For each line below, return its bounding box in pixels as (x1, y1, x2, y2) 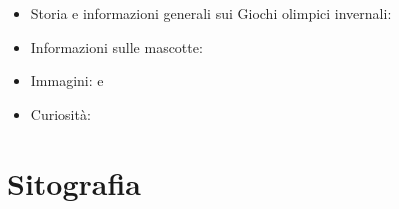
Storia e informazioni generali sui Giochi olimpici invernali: (30, 3, 392, 23)
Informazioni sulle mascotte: (30, 36, 203, 57)
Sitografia (7, 162, 142, 203)
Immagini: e (30, 70, 104, 91)
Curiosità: (30, 103, 91, 124)
